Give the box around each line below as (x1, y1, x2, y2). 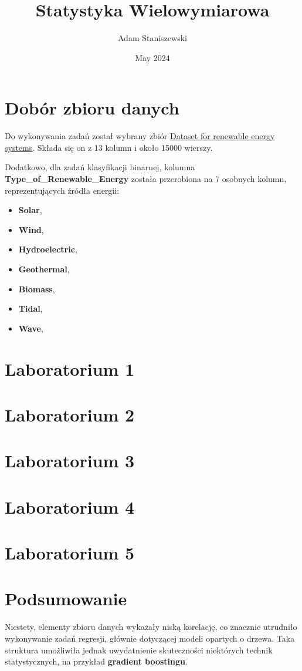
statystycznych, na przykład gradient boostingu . (5, 655, 188, 667)
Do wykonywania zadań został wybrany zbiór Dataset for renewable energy (5, 130, 275, 142)
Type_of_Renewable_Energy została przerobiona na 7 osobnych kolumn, (5, 173, 287, 185)
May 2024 (135, 51, 170, 63)
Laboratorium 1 (5, 356, 135, 380)
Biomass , (18, 282, 55, 295)
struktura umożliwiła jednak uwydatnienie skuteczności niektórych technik (5, 643, 273, 656)
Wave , (18, 322, 43, 334)
